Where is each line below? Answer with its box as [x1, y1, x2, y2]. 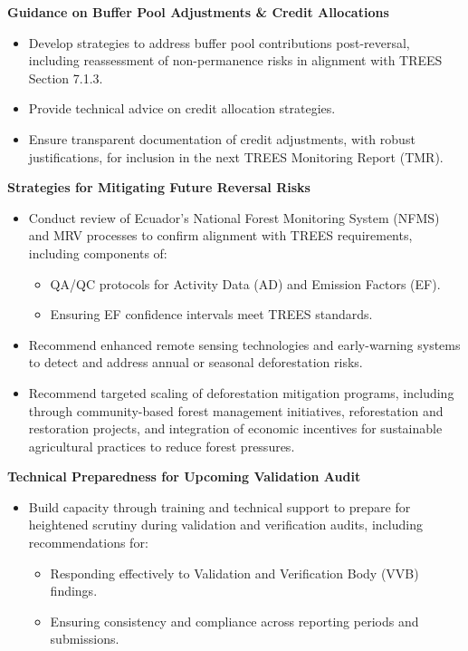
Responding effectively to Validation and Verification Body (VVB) [50, 563, 419, 582]
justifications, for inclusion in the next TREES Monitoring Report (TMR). [28, 147, 444, 166]
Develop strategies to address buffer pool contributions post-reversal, [28, 33, 410, 52]
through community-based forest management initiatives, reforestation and [28, 401, 444, 420]
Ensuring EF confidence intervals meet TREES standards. [50, 305, 373, 324]
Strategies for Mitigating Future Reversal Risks [7, 178, 310, 197]
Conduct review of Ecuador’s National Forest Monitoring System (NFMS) [28, 208, 440, 227]
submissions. [50, 629, 119, 648]
